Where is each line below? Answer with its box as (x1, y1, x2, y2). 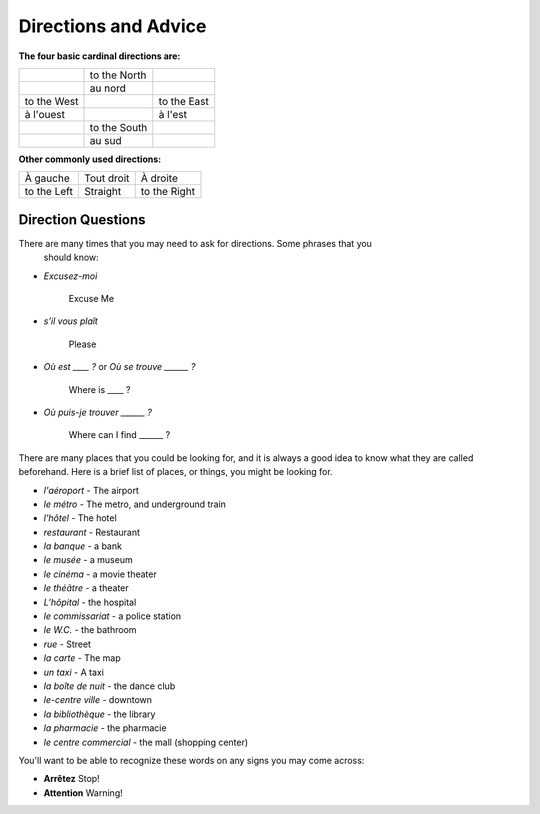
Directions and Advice (18, 15, 207, 37)
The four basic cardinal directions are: (18, 50, 181, 62)
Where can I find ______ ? (68, 429, 171, 441)
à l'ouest (24, 107, 65, 121)
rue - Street (43, 638, 92, 650)
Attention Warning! (43, 786, 124, 799)
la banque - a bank (43, 540, 122, 552)
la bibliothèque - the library (43, 708, 156, 720)
